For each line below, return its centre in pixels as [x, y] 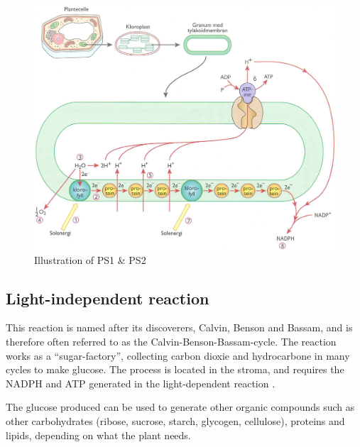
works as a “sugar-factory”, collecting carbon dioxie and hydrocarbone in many [178, 355]
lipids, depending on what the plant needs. [98, 435]
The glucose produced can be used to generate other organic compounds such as [180, 407]
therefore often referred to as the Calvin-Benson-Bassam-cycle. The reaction [171, 342]
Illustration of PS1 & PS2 [90, 259]
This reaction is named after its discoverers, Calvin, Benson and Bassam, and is [179, 327]
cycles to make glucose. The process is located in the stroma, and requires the [175, 369]
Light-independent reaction [108, 298]
